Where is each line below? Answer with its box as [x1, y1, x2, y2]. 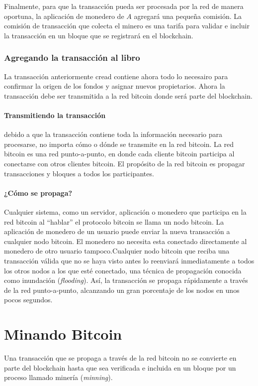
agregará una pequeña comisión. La [134, 10, 242, 21]
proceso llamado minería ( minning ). [4, 372, 113, 383]
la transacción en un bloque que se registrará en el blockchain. [4, 30, 193, 40]
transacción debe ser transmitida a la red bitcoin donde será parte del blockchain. [4, 90, 253, 101]
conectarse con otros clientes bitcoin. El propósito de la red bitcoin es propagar [4, 158, 245, 168]
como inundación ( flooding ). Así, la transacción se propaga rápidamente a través [4, 275, 248, 285]
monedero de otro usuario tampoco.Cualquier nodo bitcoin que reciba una [4, 246, 230, 256]
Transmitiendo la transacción [4, 110, 106, 120]
